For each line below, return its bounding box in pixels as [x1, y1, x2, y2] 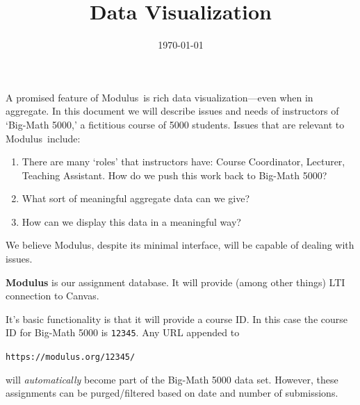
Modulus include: [6, 131, 81, 145]
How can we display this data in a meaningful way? [22, 214, 241, 229]
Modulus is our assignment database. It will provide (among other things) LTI [6, 274, 345, 289]
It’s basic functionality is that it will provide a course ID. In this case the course [6, 311, 347, 326]
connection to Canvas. [6, 288, 99, 303]
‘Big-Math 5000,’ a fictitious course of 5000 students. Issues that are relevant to [6, 117, 345, 131]
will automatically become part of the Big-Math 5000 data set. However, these [6, 372, 338, 386]
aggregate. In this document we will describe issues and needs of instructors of [6, 104, 339, 118]
